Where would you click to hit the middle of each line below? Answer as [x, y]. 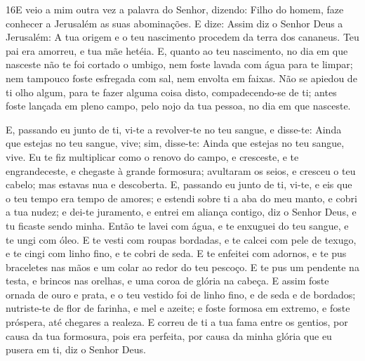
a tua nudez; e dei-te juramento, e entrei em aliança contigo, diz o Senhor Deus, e [181, 212]
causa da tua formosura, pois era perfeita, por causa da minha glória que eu [169, 335]
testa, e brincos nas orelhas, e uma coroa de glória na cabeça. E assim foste [167, 281]
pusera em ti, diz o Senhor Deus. [76, 349]
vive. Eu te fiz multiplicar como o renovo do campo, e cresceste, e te [152, 156]
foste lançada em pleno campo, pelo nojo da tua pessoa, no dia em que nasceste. [178, 106]
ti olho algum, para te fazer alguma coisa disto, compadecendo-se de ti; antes [171, 92]
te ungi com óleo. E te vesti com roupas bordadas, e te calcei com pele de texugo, [181, 239]
